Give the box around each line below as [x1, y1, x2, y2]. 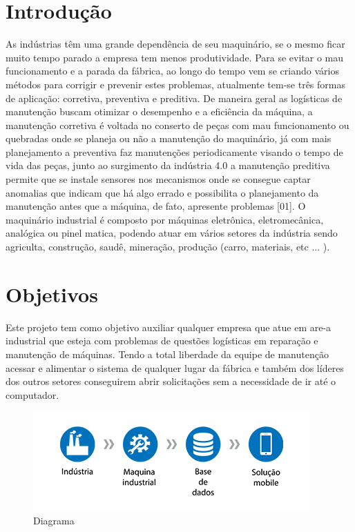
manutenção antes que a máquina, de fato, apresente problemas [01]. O [6, 199, 306, 213]
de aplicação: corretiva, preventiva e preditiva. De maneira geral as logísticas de [6, 90, 343, 105]
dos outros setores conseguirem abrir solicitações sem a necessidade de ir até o [6, 374, 336, 388]
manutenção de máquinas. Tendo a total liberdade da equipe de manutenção [6, 346, 329, 361]
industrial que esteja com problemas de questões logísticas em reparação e [6, 333, 318, 348]
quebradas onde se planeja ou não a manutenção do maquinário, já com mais [6, 131, 332, 146]
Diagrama [33, 513, 75, 527]
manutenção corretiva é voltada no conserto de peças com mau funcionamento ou [6, 117, 349, 132]
